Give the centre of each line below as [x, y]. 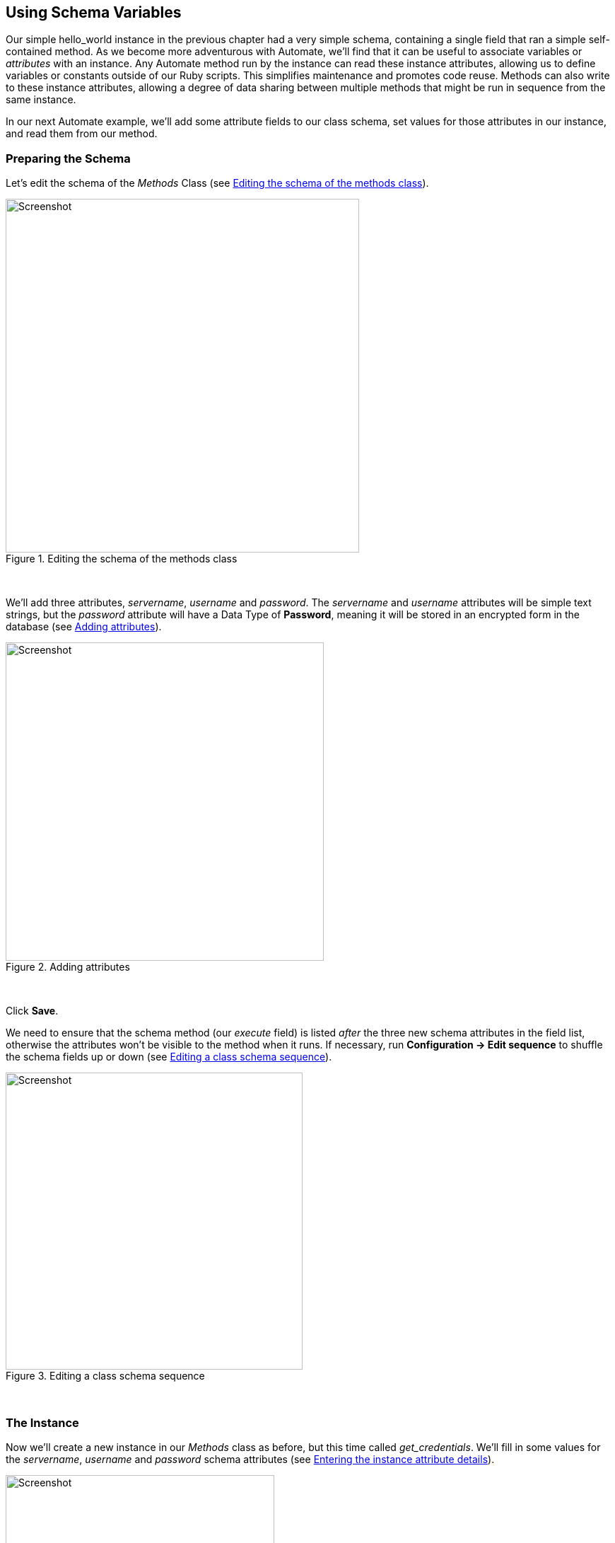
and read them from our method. [82, 134]
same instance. [41, 100]
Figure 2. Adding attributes [68, 967]
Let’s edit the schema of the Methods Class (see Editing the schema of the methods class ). [217, 183]
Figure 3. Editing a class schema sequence [105, 1376]
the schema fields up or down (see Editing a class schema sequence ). [169, 1057]
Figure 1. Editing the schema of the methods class [122, 559]
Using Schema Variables [94, 12]
